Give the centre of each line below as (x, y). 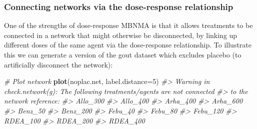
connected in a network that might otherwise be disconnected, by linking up (121, 35)
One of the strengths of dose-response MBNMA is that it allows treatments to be (128, 25)
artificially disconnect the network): (58, 64)
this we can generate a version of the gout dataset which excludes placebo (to (123, 54)
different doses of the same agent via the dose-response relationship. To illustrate (128, 45)
